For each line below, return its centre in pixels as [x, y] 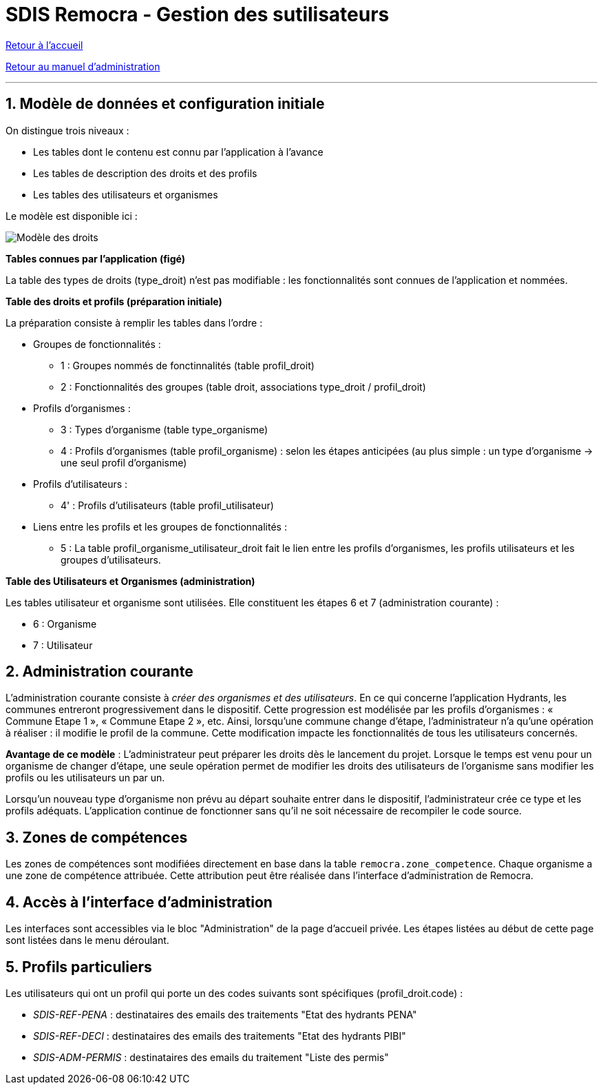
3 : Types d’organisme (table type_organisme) [165, 429]
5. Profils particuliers [79, 967]
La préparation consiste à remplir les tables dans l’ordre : [134, 322]
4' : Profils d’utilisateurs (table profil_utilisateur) [167, 505]
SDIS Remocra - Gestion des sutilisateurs [198, 14]
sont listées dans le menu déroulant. [87, 940]
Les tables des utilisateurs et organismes [126, 194]
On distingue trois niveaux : [67, 130]
